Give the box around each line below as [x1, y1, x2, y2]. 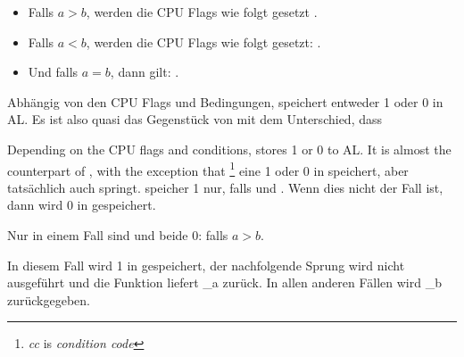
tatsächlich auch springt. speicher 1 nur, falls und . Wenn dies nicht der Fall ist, [7, 178, 443, 196]
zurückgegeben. [7, 290, 90, 309]
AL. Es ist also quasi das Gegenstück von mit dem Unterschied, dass [7, 110, 382, 129]
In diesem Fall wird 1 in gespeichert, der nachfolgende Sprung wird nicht [7, 255, 405, 274]
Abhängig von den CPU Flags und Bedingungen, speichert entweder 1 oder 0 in [7, 92, 443, 111]
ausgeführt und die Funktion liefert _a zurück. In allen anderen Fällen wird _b [7, 273, 442, 292]
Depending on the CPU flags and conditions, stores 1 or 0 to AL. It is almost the [7, 139, 452, 158]
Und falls [28, 62, 79, 81]
